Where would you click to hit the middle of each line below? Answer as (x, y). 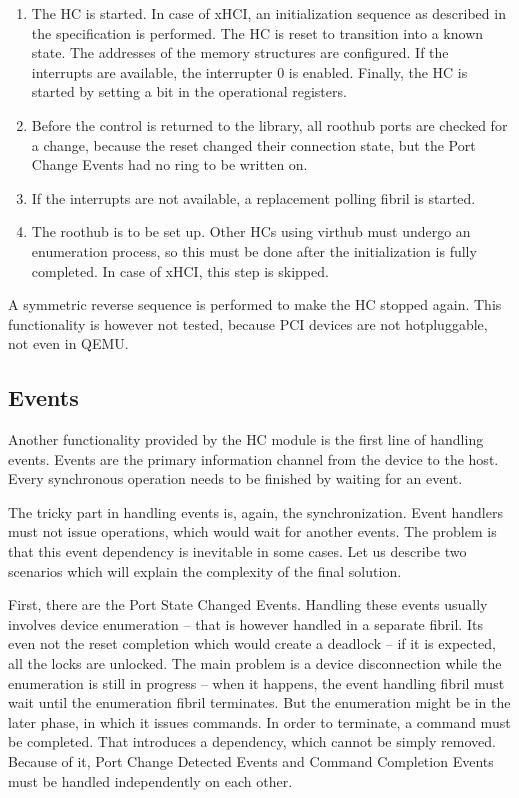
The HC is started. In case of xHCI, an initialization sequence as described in (268, 13)
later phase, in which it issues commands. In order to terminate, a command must (259, 721)
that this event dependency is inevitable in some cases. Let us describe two (237, 551)
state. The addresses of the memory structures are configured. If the (240, 52)
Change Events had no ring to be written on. (169, 164)
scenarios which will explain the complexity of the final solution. (205, 570)
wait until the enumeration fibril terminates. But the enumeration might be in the (259, 702)
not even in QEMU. (68, 343)
